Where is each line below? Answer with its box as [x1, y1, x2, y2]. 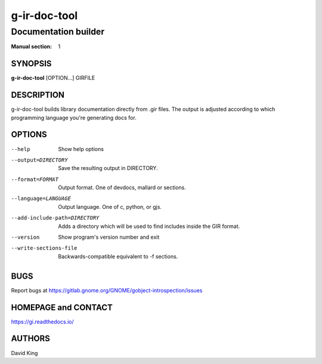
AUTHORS [11, 334, 51, 344]
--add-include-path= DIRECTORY [11, 215, 100, 221]
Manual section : [11, 43, 52, 50]
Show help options [58, 145, 104, 152]
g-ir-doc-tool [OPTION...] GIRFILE [11, 75, 95, 82]
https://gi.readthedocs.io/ [11, 318, 74, 325]
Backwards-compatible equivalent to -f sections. [58, 252, 178, 260]
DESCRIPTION [11, 90, 65, 100]
